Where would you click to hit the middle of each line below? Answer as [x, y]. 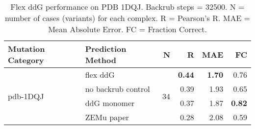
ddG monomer [110, 103]
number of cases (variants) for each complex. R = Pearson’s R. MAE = [127, 18]
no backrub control [117, 89]
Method [101, 60]
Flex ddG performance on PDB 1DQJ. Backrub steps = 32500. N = [127, 7]
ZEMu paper [107, 117]
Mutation [26, 49]
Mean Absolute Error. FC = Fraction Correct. [127, 29]
